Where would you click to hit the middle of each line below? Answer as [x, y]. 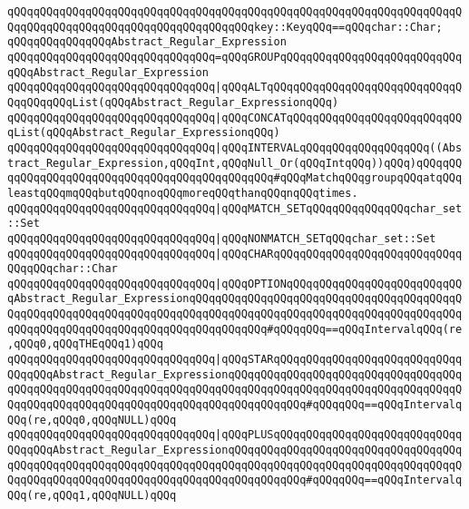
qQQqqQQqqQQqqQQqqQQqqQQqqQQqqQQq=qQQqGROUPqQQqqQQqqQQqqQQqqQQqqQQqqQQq [235, 57]
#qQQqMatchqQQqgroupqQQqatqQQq [368, 178]
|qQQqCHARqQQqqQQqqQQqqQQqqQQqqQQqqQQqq [339, 254]
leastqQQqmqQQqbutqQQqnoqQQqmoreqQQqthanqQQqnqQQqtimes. [183, 193]
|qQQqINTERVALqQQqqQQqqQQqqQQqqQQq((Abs [339, 147]
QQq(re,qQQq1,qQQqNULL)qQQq [92, 495]
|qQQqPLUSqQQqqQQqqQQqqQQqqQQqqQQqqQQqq [339, 435]
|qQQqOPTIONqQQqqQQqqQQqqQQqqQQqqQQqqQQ [339, 284]
